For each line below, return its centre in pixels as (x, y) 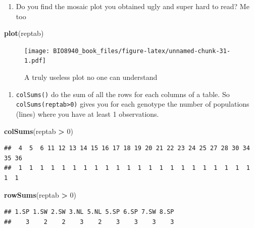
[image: (37, 51)
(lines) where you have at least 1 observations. (87, 114)
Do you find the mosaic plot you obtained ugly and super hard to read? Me (133, 6)
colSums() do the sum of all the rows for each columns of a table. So (123, 94)
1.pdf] (35, 61)
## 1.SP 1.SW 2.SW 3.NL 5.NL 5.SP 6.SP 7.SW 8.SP (89, 212)
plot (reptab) (24, 33)
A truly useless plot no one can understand (91, 77)
